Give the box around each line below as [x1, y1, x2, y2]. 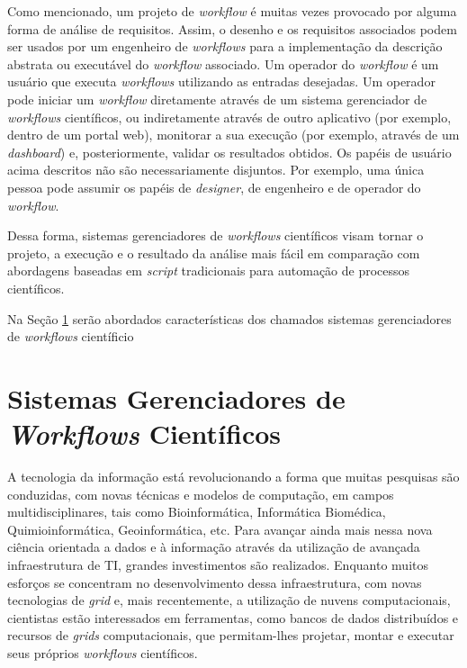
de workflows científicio [7, 327, 134, 346]
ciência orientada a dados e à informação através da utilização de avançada [7, 537, 420, 556]
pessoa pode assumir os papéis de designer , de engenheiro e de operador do [7, 177, 421, 196]
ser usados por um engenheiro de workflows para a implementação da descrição [7, 37, 443, 56]
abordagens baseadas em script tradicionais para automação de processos [7, 261, 410, 280]
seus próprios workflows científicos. [7, 643, 198, 662]
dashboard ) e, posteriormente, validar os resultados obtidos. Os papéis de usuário [7, 142, 452, 161]
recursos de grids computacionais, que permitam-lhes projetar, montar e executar [7, 626, 454, 645]
